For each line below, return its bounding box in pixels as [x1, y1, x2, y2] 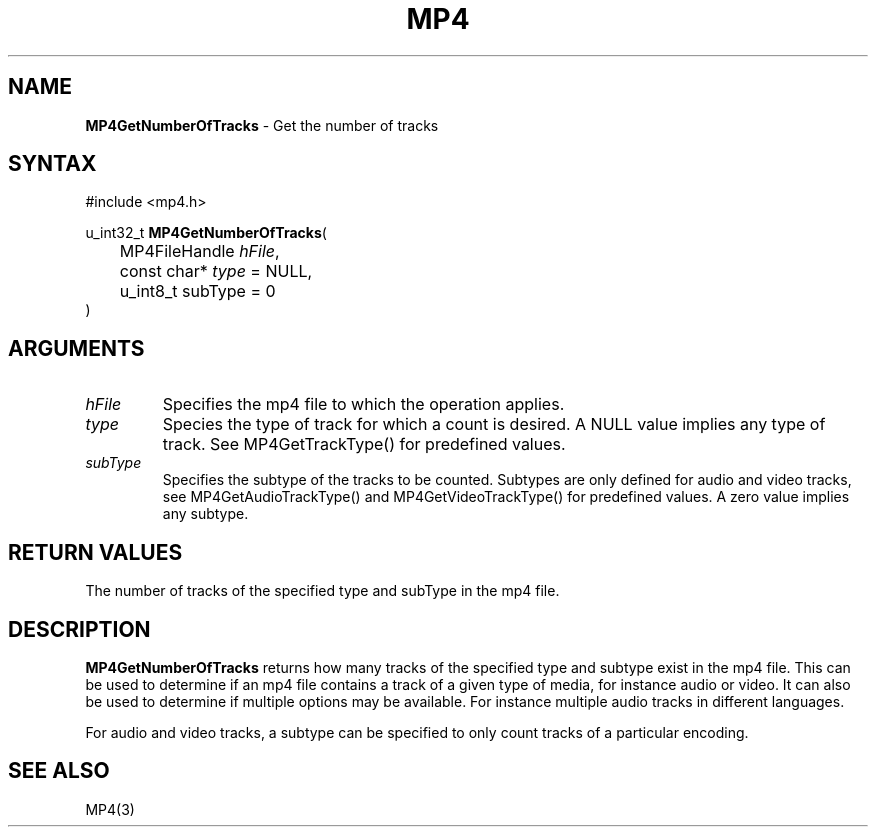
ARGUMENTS [8, 335, 145, 361]
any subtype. [162, 505, 249, 523]
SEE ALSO [8, 758, 110, 784]
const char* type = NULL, [119, 261, 313, 282]
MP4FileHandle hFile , [119, 241, 280, 262]
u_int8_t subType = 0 [119, 281, 276, 302]
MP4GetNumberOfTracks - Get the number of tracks [85, 116, 439, 134]
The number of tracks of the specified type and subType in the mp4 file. [85, 582, 560, 600]
